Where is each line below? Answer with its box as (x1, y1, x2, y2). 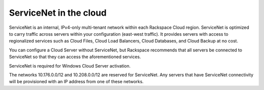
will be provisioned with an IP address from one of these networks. (9, 79, 144, 85)
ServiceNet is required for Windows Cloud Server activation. (9, 63, 131, 68)
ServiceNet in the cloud (9, 7, 107, 18)
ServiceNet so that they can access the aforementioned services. (9, 54, 141, 60)
